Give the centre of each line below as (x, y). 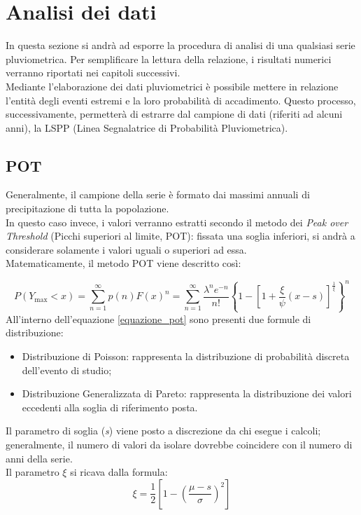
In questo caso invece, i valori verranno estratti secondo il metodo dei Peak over (177, 222)
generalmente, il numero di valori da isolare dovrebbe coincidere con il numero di (179, 444)
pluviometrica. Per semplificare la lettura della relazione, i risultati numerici (169, 59)
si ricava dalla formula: (119, 472)
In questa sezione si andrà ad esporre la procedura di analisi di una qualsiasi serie (180, 45)
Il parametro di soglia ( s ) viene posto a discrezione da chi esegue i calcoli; (163, 431)
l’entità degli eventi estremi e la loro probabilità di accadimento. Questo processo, (181, 100)
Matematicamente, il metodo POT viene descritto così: (123, 263)
